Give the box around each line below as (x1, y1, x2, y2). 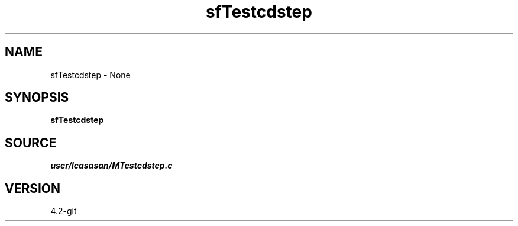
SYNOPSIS (5, 90, 69, 105)
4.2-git (50, 206, 77, 217)
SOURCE (5, 135, 57, 150)
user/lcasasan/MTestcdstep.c (50, 160, 173, 171)
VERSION (5, 180, 61, 196)
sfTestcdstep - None (50, 69, 131, 80)
